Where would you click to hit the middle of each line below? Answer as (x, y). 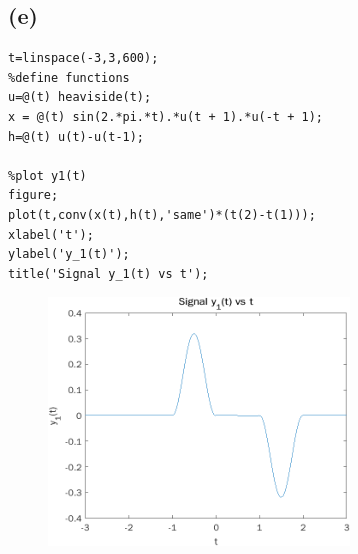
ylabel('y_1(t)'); (69, 254)
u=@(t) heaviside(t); (80, 97)
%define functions (69, 77)
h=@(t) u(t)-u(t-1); (76, 136)
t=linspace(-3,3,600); (83, 58)
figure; (33, 195)
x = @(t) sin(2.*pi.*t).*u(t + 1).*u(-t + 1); (165, 116)
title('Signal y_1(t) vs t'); (108, 273)
